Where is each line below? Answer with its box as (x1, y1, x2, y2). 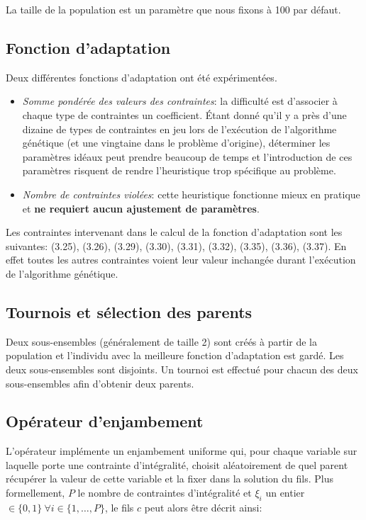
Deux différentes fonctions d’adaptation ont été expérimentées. (6, 69, 277, 84)
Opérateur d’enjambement (6, 410, 204, 432)
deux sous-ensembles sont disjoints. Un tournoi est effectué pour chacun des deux (6, 361, 358, 376)
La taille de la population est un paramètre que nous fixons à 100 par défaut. (6, 2, 341, 16)
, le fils (104, 499, 134, 514)
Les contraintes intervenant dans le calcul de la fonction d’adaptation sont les (6, 225, 343, 239)
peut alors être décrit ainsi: (144, 499, 262, 514)
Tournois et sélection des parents (6, 300, 253, 322)
